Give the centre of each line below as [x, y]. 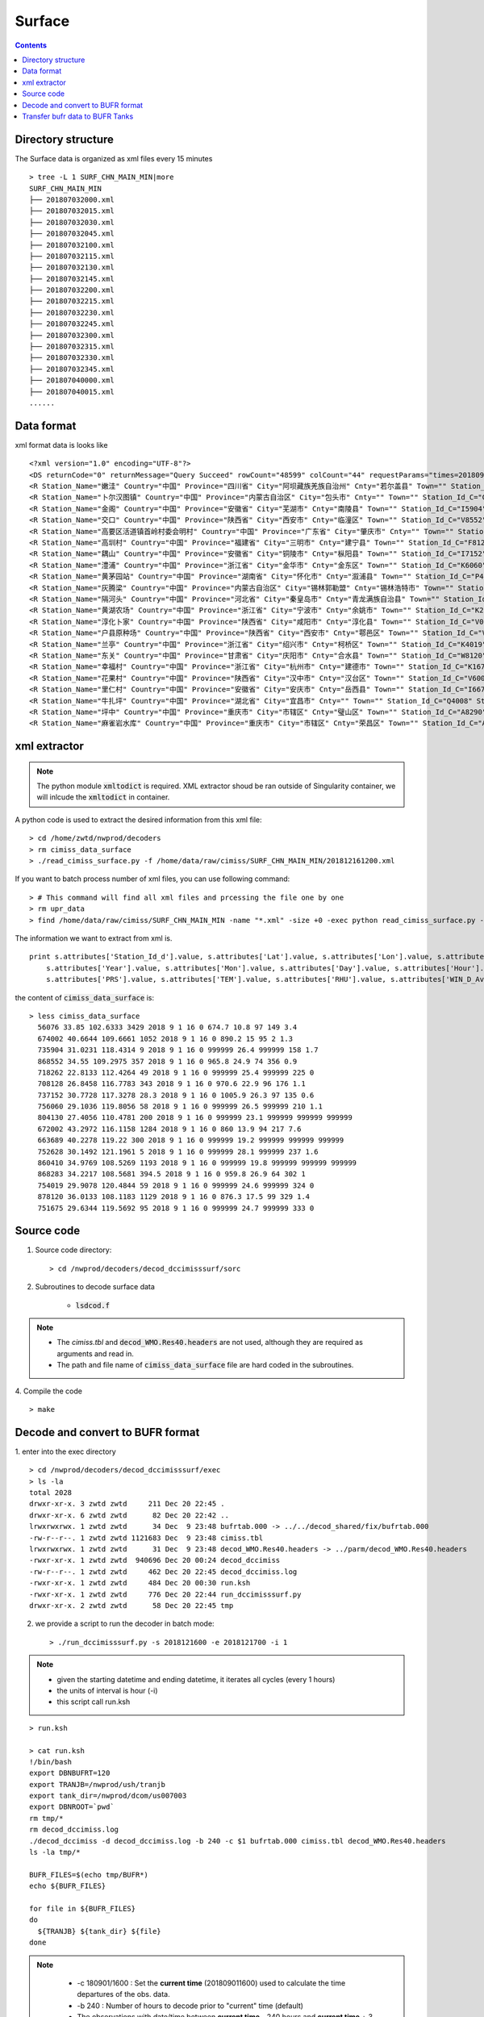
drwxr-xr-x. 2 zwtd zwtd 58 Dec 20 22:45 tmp [131, 1605]
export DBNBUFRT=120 [70, 1773]
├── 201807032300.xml [72, 335]
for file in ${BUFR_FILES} [83, 1908]
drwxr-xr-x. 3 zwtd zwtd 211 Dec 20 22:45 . [127, 1504]
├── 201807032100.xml [72, 245]
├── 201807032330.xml [72, 358]
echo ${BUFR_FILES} [68, 1886]
